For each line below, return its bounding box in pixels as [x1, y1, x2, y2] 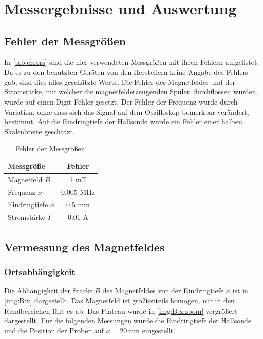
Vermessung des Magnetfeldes [4, 239, 165, 254]
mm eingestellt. [128, 325, 176, 335]
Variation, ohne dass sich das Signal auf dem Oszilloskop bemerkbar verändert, [4, 106, 249, 117]
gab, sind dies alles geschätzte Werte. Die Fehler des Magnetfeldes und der [4, 76, 235, 87]
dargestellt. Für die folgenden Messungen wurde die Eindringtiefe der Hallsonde [4, 315, 251, 326]
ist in [232, 285, 248, 296]
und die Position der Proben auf [4, 325, 104, 335]
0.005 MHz [61, 186, 95, 197]
